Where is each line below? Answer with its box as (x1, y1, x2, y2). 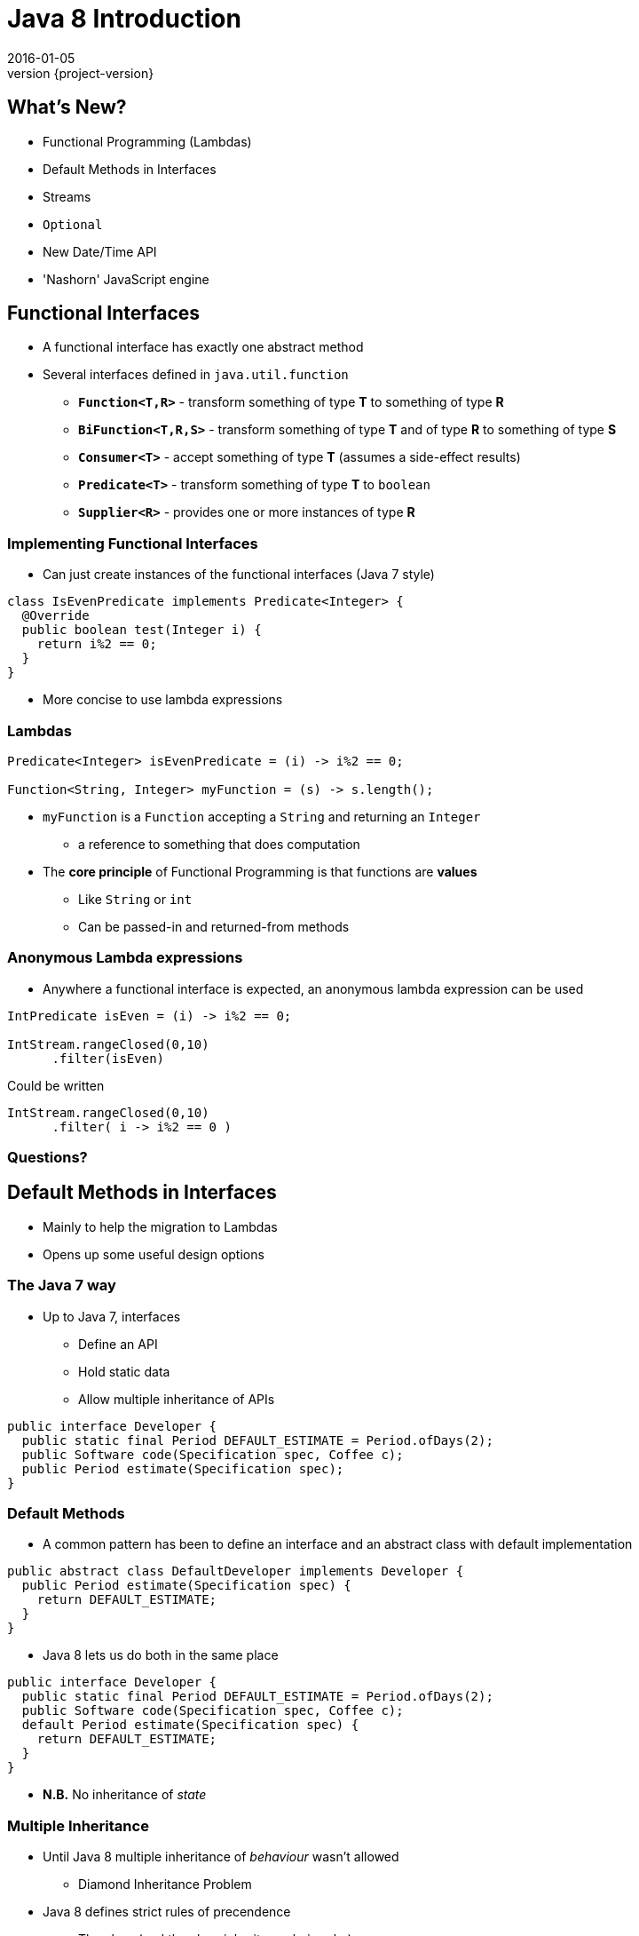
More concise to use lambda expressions (43, 692, 283, 708)
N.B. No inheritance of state (43, 1787, 207, 1803)
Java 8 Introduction (7, 4, 241, 34)
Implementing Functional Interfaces (7, 534, 258, 552)
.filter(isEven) (51, 1051, 165, 1066)
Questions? (7, 1148, 88, 1167)
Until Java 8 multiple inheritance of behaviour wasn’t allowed (43, 1849, 399, 1865)
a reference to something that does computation (78, 836, 360, 852)
